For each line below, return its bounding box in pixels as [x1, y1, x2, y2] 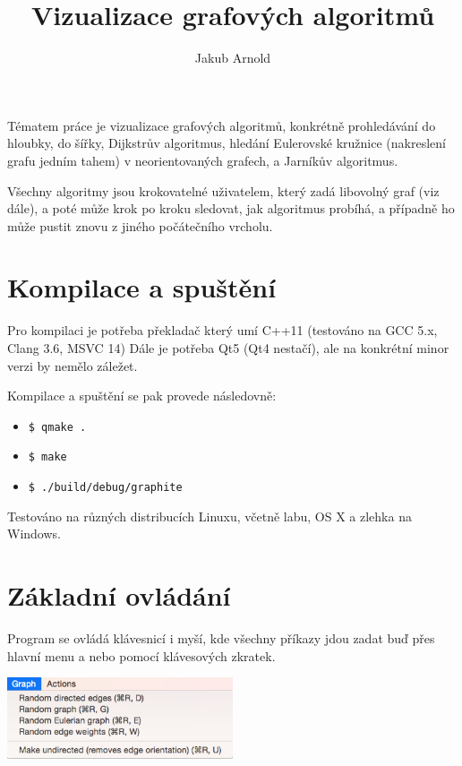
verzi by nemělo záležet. [7, 356, 138, 374]
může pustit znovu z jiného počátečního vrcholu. [7, 216, 273, 235]
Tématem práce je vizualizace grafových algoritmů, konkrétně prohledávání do [7, 116, 436, 134]
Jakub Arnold [194, 48, 271, 67]
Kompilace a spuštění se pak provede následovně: [7, 386, 277, 405]
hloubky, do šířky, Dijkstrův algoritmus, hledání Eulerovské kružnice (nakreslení [7, 133, 446, 152]
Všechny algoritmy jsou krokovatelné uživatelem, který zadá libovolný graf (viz [7, 181, 440, 200]
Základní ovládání [7, 577, 231, 614]
